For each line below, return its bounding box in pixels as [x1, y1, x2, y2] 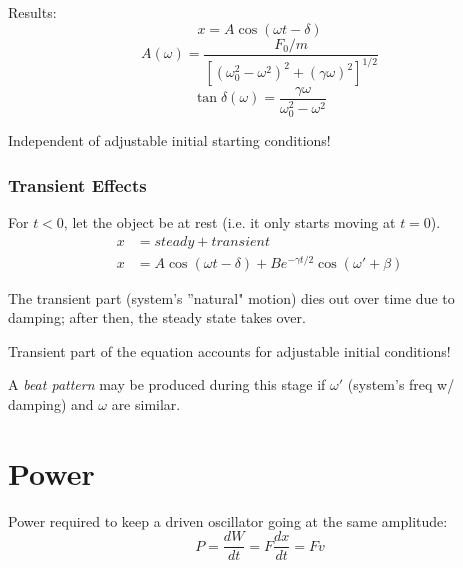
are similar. [111, 394, 181, 415]
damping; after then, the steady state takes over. [8, 307, 306, 328]
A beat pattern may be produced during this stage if [8, 374, 326, 395]
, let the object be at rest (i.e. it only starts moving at [63, 211, 396, 232]
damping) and [8, 394, 94, 415]
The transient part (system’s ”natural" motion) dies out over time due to [8, 287, 455, 308]
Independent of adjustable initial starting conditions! [8, 130, 331, 151]
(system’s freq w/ [347, 374, 455, 395]
